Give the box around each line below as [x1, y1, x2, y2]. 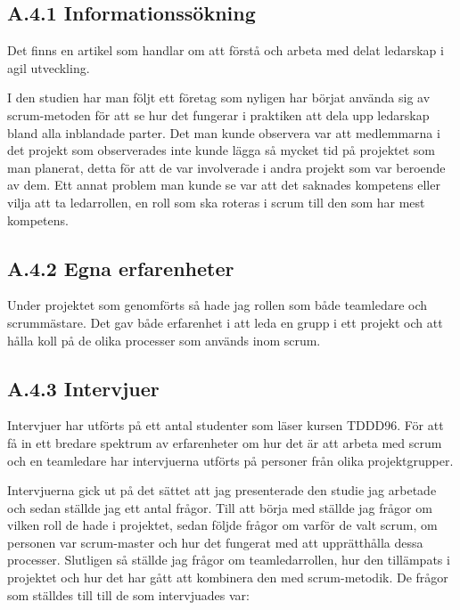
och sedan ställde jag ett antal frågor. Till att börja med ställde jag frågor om [7, 498, 432, 516]
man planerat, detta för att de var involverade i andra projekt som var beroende [7, 158, 446, 176]
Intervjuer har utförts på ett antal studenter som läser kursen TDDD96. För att [7, 416, 444, 435]
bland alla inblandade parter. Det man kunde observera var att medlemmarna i [7, 123, 440, 142]
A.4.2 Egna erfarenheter [7, 254, 234, 281]
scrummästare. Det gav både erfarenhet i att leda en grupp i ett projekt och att [7, 313, 443, 331]
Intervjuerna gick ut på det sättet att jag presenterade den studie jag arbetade [7, 481, 437, 500]
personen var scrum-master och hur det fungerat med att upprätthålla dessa [7, 533, 423, 551]
